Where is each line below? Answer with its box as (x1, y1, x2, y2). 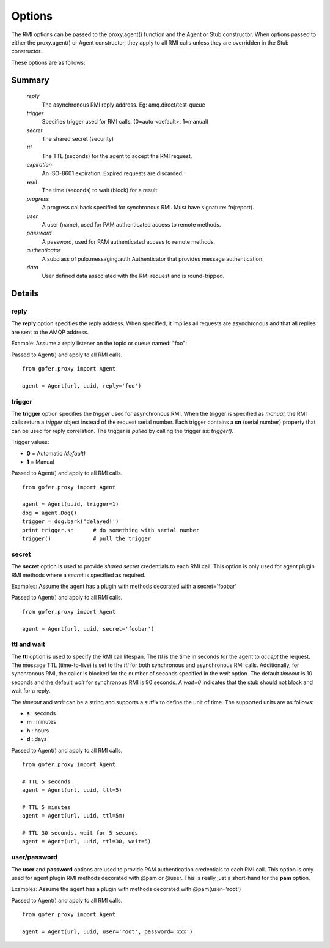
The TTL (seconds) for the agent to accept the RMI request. (42, 152, 193, 159)
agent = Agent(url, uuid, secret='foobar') (22, 625, 155, 632)
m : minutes (26, 718, 56, 726)
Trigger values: (11, 438, 50, 446)
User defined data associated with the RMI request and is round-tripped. (42, 273, 225, 280)
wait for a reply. (11, 687, 51, 694)
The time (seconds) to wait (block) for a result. (42, 187, 159, 194)
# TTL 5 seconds (22, 778, 71, 785)
